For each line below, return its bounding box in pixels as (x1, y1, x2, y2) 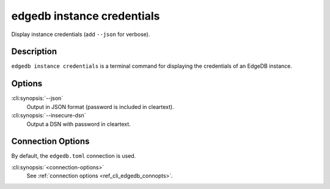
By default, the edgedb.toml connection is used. (11, 152, 136, 160)
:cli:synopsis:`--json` (11, 95, 64, 102)
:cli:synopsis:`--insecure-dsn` (11, 112, 86, 119)
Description (11, 46, 57, 57)
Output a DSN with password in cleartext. (26, 120, 131, 128)
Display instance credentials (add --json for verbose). (11, 31, 150, 38)
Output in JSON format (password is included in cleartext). (26, 103, 174, 110)
